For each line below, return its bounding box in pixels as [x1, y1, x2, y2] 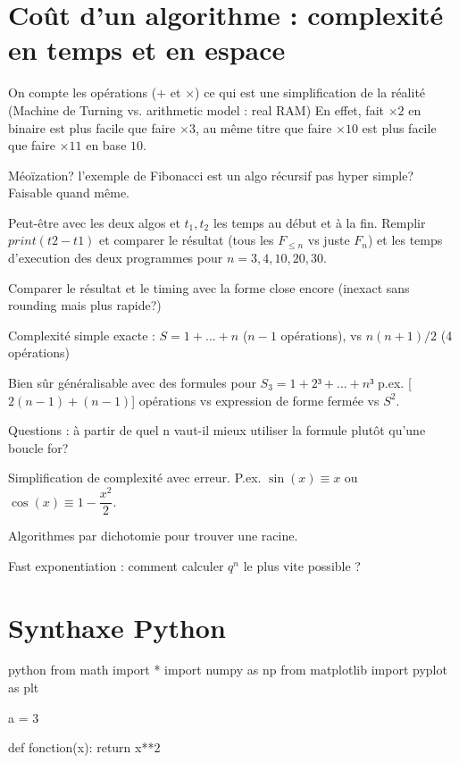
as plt [8, 678, 39, 697]
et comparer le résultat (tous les [99, 231, 274, 249]
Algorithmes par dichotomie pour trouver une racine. [8, 526, 298, 545]
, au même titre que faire [195, 118, 332, 137]
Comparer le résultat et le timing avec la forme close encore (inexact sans [8, 278, 410, 297]
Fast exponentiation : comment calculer [8, 556, 224, 574]
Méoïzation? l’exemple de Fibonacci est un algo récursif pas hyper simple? [8, 165, 414, 184]
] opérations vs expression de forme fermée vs [131, 390, 380, 409]
